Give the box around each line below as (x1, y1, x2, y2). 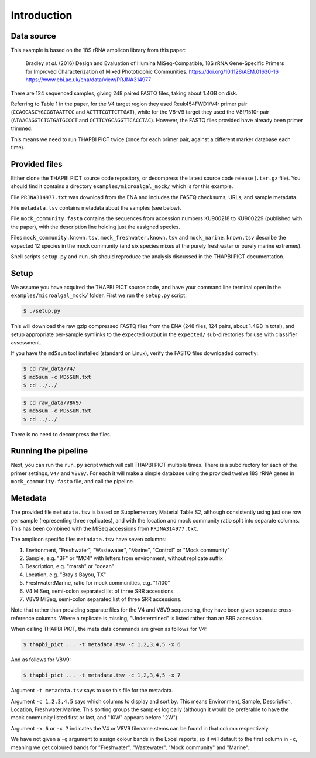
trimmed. (11, 125, 33, 132)
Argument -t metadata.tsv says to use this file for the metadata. (11, 687, 173, 694)
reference (11, 614, 35, 622)
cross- (278, 606, 294, 613)
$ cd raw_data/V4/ (23, 366, 76, 372)
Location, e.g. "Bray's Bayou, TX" (25, 571, 107, 578)
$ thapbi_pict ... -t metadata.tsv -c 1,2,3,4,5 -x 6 (23, 641, 181, 648)
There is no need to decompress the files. (11, 431, 112, 438)
